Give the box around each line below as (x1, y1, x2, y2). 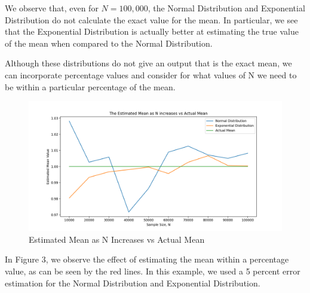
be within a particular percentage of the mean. (5, 80, 176, 93)
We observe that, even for (5, 2, 99, 14)
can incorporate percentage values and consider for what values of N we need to (5, 68, 297, 81)
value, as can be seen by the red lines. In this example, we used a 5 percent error (5, 264, 300, 277)
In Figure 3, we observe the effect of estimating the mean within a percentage (5, 253, 289, 265)
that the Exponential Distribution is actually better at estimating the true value (5, 25, 299, 38)
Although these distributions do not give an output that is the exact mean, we (5, 57, 292, 69)
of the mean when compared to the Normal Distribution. (5, 36, 213, 49)
